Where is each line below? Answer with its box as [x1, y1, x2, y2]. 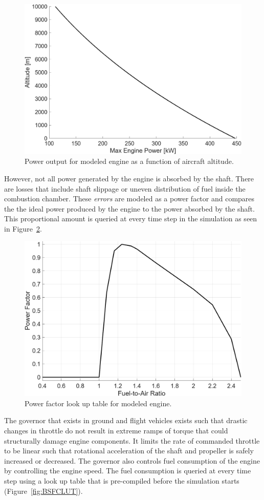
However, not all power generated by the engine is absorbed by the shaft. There [4, 173, 254, 183]
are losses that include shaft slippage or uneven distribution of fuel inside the [4, 183, 246, 194]
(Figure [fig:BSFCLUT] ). [4, 485, 83, 496]
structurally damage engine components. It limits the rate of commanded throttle [4, 435, 260, 446]
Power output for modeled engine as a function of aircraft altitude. [25, 156, 234, 166]
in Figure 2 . [4, 223, 42, 234]
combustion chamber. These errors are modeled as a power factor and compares [4, 193, 255, 204]
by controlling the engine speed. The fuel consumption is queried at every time [4, 465, 251, 476]
